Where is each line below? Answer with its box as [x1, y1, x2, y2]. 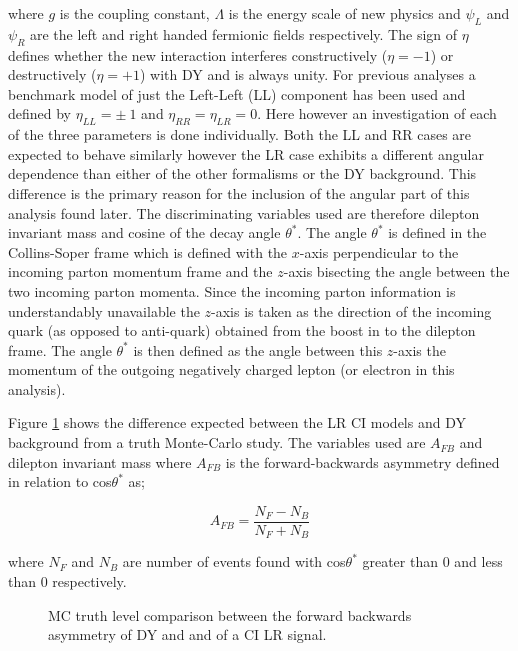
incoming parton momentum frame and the [8, 261, 273, 282]
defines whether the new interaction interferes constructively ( [8, 44, 388, 65]
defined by [8, 103, 72, 124]
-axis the [393, 339, 446, 360]
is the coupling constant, [59, 3, 210, 23]
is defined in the [388, 222, 487, 243]
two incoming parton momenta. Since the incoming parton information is [8, 280, 456, 301]
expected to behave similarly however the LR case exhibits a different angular [8, 143, 484, 164]
